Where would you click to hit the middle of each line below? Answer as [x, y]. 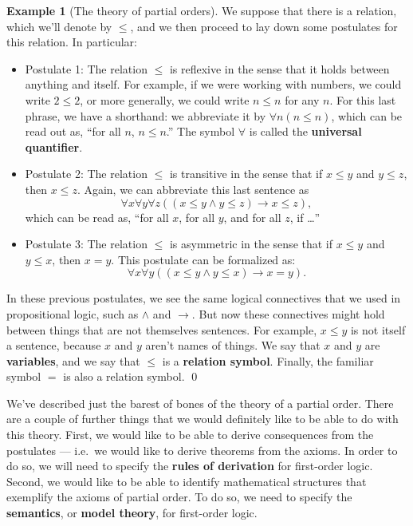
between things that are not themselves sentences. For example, [162, 329]
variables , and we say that [73, 360]
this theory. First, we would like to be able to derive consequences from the [190, 435]
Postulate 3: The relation [86, 244]
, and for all [252, 217]
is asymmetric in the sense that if [251, 244]
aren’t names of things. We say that [233, 345]
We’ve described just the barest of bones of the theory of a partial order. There [200, 403]
